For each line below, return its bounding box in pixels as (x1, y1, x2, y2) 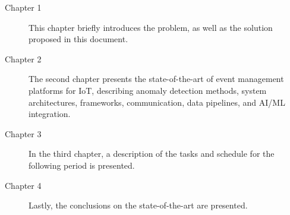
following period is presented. (29, 159, 135, 171)
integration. (29, 107, 71, 120)
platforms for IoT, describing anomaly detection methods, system (29, 84, 267, 96)
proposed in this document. (29, 33, 128, 45)
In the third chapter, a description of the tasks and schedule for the (29, 147, 275, 160)
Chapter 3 (5, 127, 42, 140)
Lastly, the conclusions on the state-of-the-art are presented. (29, 199, 248, 211)
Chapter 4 (5, 179, 42, 191)
